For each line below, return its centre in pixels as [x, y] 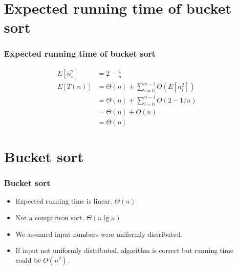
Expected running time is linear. [64, 201]
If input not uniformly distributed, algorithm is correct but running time [124, 250]
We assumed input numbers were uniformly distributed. [99, 234]
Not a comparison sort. [50, 217]
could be [28, 260]
